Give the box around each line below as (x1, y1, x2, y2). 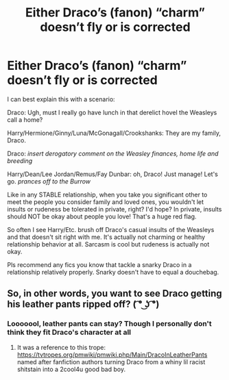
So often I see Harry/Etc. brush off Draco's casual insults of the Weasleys (7, 225, 215, 233)
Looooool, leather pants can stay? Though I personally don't (7, 319, 213, 329)
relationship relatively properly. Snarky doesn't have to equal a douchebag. (7, 268, 219, 276)
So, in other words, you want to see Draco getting (7, 288, 223, 299)
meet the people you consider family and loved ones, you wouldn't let (7, 197, 204, 206)
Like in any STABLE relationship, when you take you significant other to (7, 190, 208, 199)
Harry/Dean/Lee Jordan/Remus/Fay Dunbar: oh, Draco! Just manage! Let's (7, 170, 218, 178)
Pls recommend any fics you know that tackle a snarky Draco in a (7, 260, 192, 268)
